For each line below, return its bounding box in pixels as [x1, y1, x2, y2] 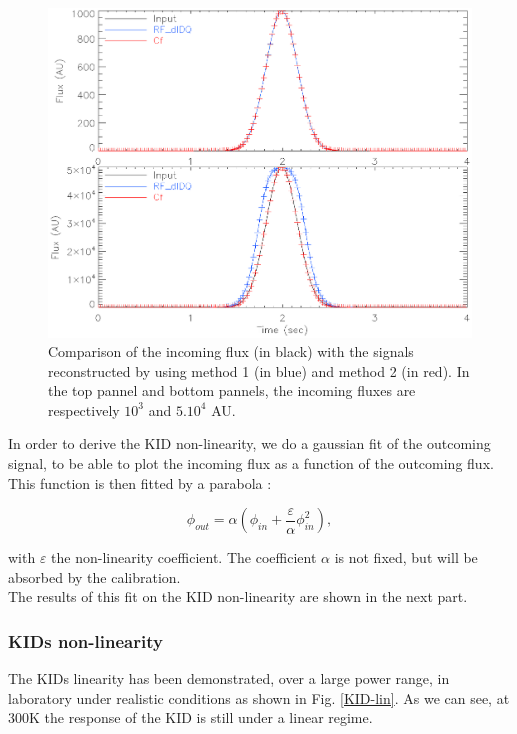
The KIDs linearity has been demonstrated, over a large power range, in [8, 668, 450, 689]
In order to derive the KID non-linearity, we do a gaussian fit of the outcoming [8, 433, 491, 454]
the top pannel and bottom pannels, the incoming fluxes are [48, 380, 416, 401]
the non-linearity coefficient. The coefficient [51, 547, 317, 568]
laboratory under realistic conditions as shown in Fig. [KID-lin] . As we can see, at [8, 687, 510, 708]
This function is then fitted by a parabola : [8, 472, 272, 493]
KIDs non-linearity [8, 628, 163, 653]
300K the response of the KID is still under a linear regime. [8, 707, 373, 728]
